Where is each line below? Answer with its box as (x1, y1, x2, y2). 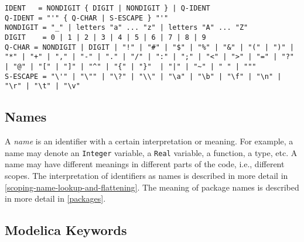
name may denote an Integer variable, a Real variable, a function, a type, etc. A (5, 146, 298, 158)
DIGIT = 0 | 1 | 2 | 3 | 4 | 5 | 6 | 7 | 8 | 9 (5, 33, 206, 42)
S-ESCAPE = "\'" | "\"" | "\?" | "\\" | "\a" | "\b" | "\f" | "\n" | (5, 72, 282, 81)
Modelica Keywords (5, 221, 127, 239)
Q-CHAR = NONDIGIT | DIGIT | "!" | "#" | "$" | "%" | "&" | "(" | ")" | (5, 43, 294, 51)
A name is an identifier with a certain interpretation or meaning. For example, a (5, 135, 293, 147)
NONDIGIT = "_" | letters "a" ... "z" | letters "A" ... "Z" (5, 23, 248, 32)
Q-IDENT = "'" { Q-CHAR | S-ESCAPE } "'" (5, 13, 169, 22)
